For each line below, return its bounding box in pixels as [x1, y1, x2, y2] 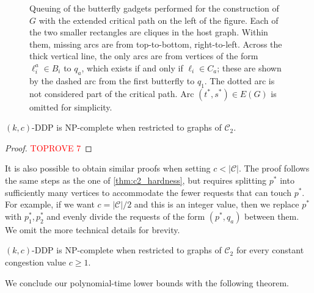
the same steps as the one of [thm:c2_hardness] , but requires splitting [5, 173, 267, 186]
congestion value [5, 255, 67, 268]
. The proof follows [238, 162, 310, 175]
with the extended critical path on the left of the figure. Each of [38, 13, 279, 26]
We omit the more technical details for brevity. [5, 223, 180, 236]
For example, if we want [5, 198, 95, 211]
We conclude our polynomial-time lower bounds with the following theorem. [5, 276, 289, 289]
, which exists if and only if [81, 61, 183, 74]
